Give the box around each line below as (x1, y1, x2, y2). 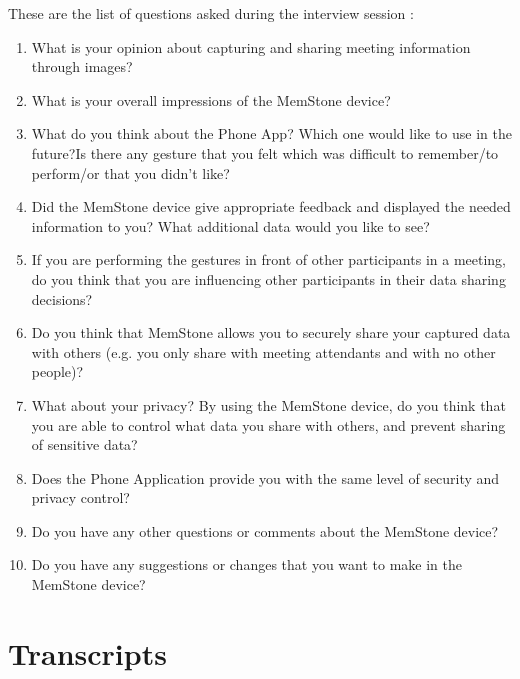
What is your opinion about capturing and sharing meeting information (31, 36, 471, 57)
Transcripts (8, 632, 167, 673)
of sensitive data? (31, 434, 138, 455)
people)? (31, 361, 84, 382)
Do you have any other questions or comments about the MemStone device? (31, 520, 499, 541)
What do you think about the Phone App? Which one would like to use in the (31, 123, 512, 144)
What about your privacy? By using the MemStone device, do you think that (31, 394, 506, 415)
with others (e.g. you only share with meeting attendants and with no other (31, 341, 496, 362)
